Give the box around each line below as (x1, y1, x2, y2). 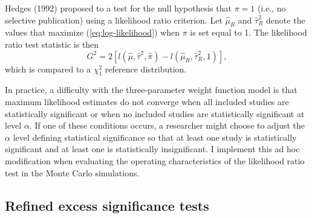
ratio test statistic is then (5, 37, 99, 50)
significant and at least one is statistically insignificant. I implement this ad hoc (5, 143, 300, 155)
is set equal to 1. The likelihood (190, 26, 307, 39)
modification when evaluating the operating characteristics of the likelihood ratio (5, 154, 305, 167)
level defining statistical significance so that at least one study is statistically (13, 130, 297, 143)
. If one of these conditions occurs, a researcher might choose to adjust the (29, 119, 305, 132)
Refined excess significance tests (5, 196, 209, 214)
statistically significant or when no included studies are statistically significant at (5, 107, 305, 120)
